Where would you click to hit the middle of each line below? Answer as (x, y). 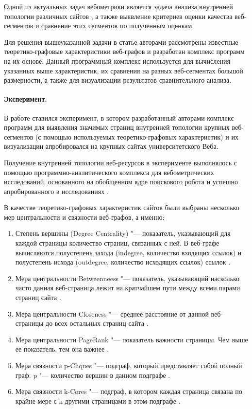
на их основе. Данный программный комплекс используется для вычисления (117, 61)
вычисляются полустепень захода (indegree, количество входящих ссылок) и (128, 252)
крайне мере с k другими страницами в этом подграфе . (98, 400)
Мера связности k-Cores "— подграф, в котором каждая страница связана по (129, 391)
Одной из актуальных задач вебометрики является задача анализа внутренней (118, 6)
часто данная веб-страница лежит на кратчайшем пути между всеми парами (128, 288)
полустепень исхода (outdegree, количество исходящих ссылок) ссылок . (123, 262)
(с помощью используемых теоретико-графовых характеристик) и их (137, 136)
